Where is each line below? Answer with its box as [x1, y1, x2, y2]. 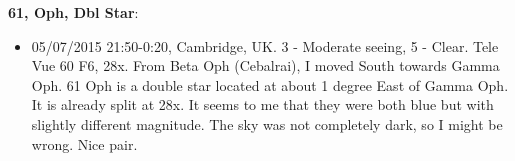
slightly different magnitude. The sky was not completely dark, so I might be [31, 113, 503, 134]
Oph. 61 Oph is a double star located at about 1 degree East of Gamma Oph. [31, 74, 509, 95]
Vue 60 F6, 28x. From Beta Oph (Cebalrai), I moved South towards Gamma [31, 55, 500, 76]
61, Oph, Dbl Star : [8, 2, 139, 22]
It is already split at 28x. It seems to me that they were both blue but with [31, 94, 494, 115]
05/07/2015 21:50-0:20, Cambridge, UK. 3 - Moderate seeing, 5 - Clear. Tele [31, 35, 499, 56]
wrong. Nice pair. [31, 133, 138, 154]
